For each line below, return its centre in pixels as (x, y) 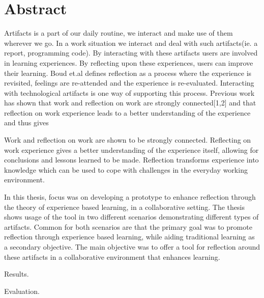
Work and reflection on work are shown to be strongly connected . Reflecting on (128, 140)
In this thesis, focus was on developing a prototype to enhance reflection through (130, 197)
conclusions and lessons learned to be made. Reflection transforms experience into (131, 160)
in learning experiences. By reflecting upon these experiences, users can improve (129, 62)
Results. (17, 274)
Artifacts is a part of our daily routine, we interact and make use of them (119, 33)
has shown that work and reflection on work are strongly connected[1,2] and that (130, 103)
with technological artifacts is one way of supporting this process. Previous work (129, 92)
